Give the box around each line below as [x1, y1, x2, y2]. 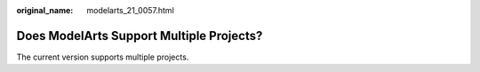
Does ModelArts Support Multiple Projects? [16, 28, 263, 44]
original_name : [16, 5, 74, 15]
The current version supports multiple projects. [16, 52, 189, 62]
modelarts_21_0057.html [86, 5, 175, 15]
